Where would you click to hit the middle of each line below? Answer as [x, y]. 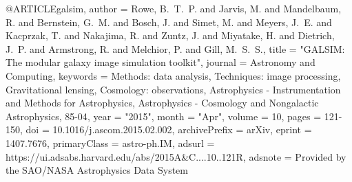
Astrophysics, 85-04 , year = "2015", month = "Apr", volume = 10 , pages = [164, 116]
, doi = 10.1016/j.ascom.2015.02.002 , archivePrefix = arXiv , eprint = [166, 129]
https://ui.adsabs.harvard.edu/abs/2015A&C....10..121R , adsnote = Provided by [176, 156]
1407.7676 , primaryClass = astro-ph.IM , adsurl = [110, 143]
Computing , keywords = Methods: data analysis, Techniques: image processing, [173, 75]
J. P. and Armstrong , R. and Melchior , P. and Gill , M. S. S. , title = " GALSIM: [175, 48]
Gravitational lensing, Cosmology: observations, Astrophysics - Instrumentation [173, 89]
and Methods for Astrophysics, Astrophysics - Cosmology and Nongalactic [162, 103]
